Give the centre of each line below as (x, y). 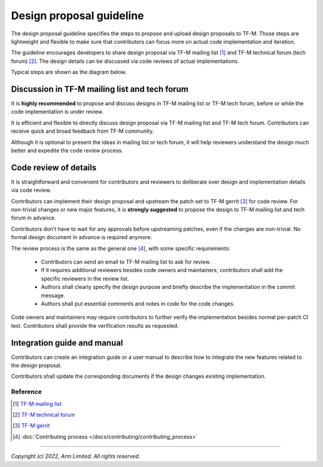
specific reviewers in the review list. (85, 279)
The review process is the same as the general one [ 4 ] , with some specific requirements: (121, 248)
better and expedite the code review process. (67, 150)
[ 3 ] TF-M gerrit (31, 426)
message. (53, 295)
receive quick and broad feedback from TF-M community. (83, 131)
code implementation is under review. (57, 112)
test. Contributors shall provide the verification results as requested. (95, 325)
